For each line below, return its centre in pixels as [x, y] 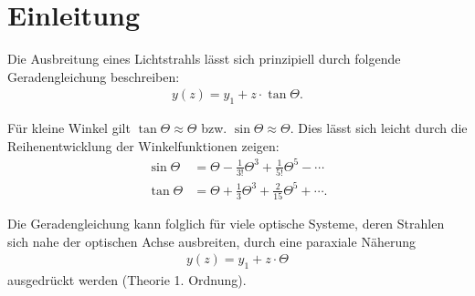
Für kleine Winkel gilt [69, 128]
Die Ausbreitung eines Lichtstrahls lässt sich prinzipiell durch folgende [204, 59]
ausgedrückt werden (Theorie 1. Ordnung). [127, 280]
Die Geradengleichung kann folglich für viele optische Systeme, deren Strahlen [226, 224]
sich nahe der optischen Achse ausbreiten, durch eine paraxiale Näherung [211, 241]
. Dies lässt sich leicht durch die [379, 128]
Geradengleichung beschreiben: [94, 76]
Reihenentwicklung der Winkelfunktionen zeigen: [143, 145]
